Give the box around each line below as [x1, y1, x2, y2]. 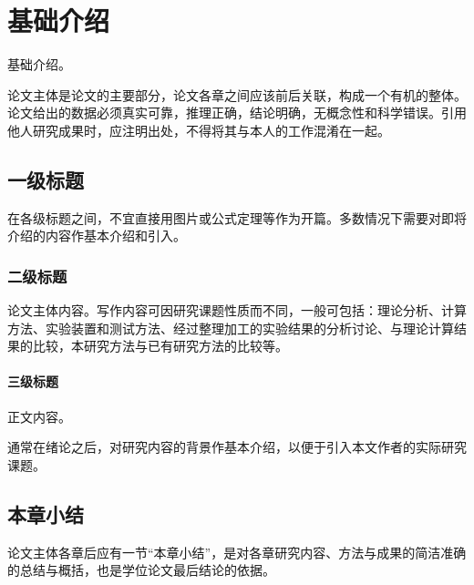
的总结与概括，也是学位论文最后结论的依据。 [7, 560, 275, 580]
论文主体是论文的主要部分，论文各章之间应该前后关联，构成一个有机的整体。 [7, 85, 467, 104]
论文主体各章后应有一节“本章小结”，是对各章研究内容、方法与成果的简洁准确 [7, 542, 467, 561]
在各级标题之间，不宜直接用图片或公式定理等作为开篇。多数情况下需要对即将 [7, 208, 467, 227]
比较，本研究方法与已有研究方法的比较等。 [32, 336, 288, 355]
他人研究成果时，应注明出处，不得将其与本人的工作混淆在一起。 [7, 120, 390, 139]
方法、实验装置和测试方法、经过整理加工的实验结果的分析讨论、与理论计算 [7, 318, 454, 337]
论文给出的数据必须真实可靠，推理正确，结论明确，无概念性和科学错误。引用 [7, 103, 467, 122]
